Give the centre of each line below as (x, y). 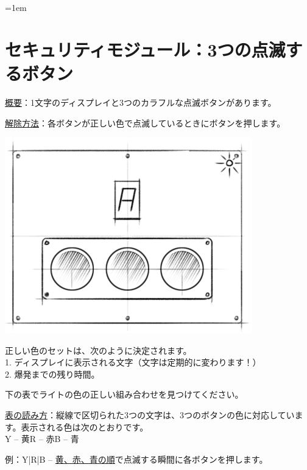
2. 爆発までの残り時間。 (52, 374)
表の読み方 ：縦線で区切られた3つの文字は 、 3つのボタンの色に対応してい (150, 415)
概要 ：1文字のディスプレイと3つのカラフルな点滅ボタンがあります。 (141, 102)
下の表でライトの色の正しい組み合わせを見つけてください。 (124, 394)
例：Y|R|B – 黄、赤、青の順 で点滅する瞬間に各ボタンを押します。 (136, 459)
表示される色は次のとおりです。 (85, 427)
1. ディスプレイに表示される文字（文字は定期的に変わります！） (133, 362)
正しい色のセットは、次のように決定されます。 (98, 350)
